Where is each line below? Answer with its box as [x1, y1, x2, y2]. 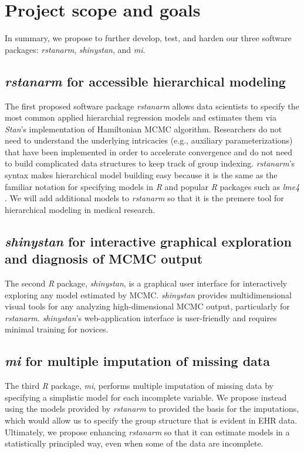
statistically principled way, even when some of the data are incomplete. [5, 437, 264, 449]
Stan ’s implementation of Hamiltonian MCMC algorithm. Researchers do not [5, 122, 282, 135]
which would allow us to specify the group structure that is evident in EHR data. [5, 414, 298, 426]
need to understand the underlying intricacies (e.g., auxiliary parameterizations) [5, 134, 293, 146]
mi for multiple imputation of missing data [5, 352, 270, 370]
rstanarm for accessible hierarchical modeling [5, 72, 286, 90]
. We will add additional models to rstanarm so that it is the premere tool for [5, 192, 284, 204]
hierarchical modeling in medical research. [5, 203, 156, 215]
